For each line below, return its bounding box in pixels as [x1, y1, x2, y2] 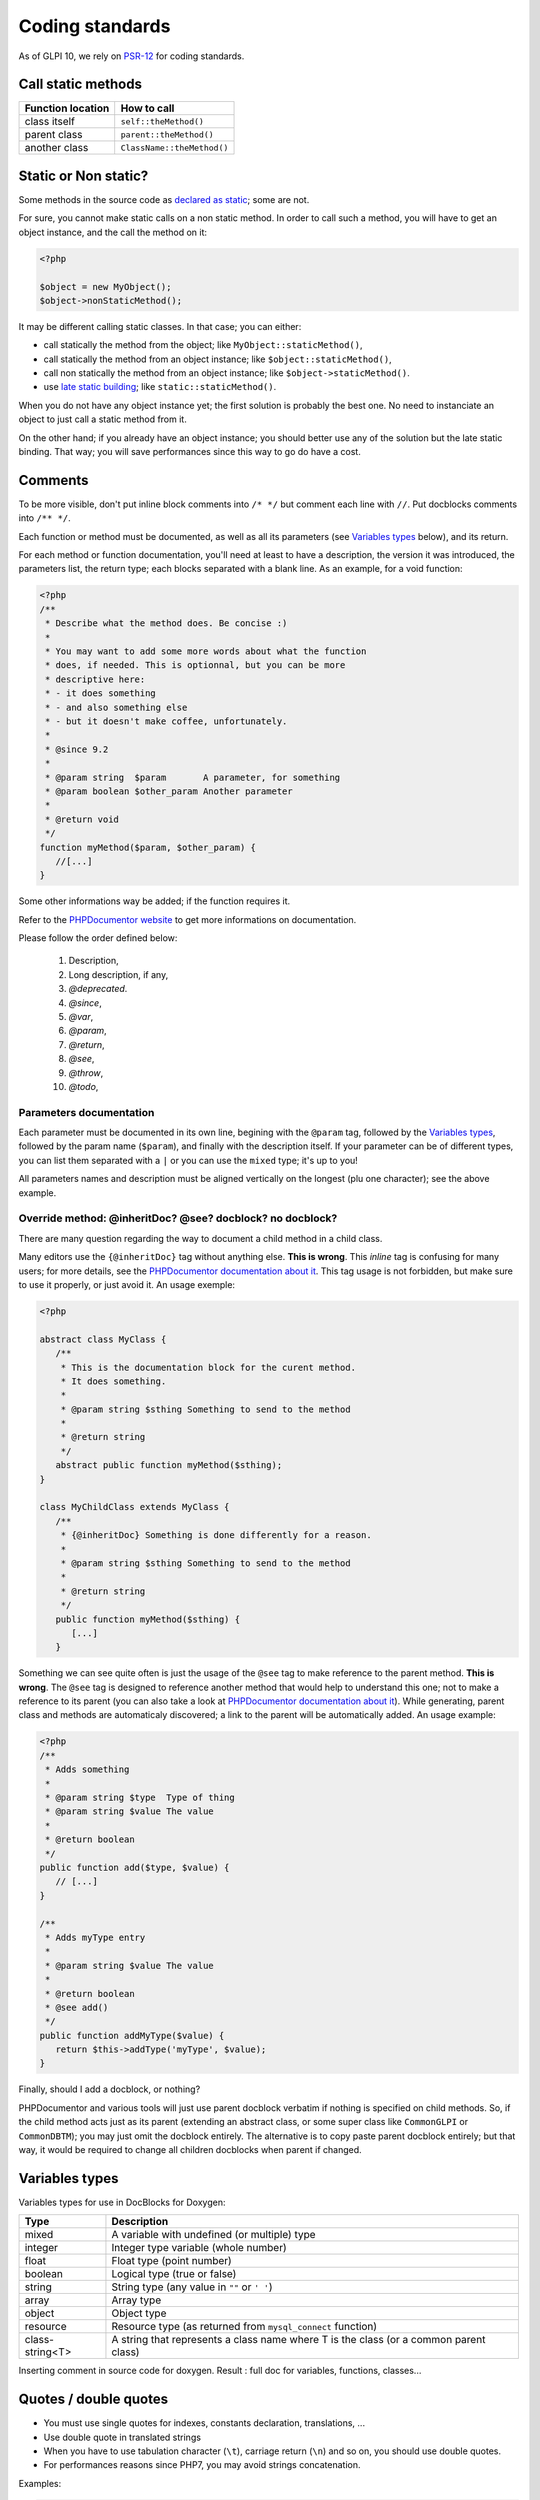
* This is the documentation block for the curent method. [60, 1361, 357, 1373]
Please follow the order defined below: [18, 932, 178, 944]
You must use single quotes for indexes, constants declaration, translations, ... [43, 2417, 365, 2429]
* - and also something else [45, 701, 188, 713]
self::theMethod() [120, 116, 205, 127]
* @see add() [45, 2001, 109, 2013]
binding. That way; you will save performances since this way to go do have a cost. [18, 446, 362, 458]
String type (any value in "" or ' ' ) [111, 2280, 273, 2294]
